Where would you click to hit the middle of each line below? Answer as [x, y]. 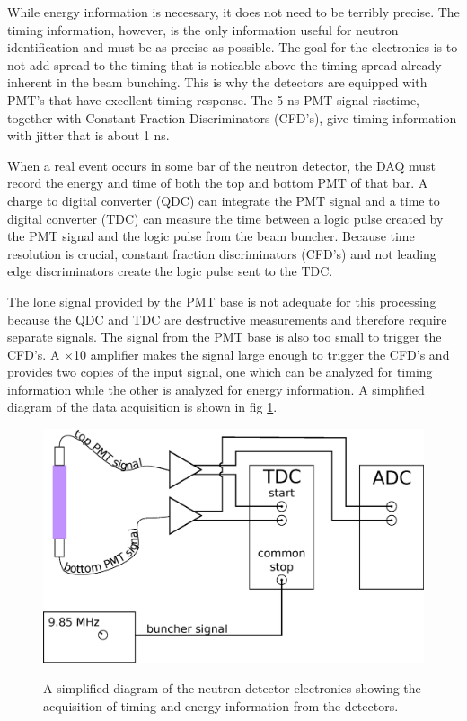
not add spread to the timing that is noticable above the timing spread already [225, 64]
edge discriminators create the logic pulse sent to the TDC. [170, 271]
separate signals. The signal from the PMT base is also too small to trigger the [225, 337]
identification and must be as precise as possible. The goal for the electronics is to [233, 47]
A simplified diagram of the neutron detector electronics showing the [232, 688]
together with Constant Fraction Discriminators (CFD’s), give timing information [232, 117]
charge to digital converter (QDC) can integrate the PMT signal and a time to [224, 200]
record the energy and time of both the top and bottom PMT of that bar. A [218, 183]
